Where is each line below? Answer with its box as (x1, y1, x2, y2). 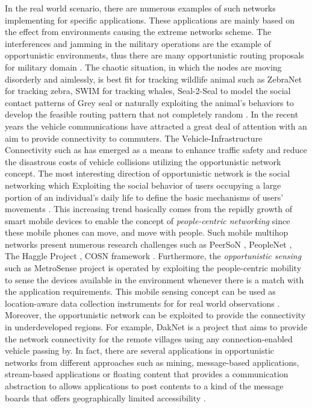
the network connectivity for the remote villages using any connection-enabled (5, 332, 293, 345)
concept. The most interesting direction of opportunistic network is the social (5, 167, 290, 180)
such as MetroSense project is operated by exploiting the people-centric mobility (5, 262, 302, 274)
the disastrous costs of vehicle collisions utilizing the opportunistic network (5, 155, 281, 168)
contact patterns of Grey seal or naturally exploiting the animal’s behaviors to (5, 96, 294, 108)
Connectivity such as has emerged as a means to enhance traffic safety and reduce (5, 143, 307, 156)
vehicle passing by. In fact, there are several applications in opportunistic (5, 344, 275, 357)
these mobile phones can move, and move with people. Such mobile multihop (5, 226, 289, 239)
